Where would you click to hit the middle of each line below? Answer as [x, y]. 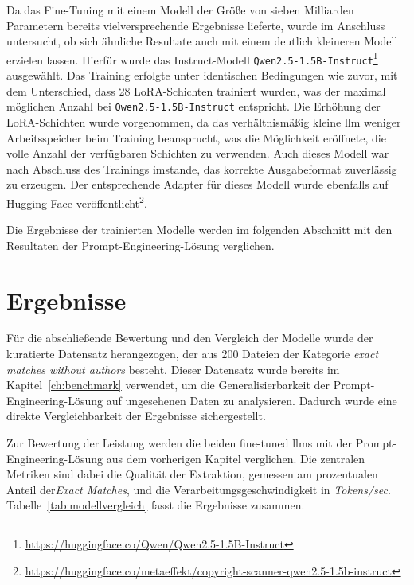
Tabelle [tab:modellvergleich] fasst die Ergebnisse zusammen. [156, 505]
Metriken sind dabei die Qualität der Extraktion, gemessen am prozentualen [192, 474]
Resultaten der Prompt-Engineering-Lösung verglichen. [141, 245]
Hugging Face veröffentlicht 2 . [77, 201]
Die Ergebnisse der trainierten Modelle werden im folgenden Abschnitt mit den [199, 230]
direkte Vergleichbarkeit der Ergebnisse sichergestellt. [136, 416]
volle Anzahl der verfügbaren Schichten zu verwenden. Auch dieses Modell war [198, 153]
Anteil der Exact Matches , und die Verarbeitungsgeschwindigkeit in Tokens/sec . [199, 489]
